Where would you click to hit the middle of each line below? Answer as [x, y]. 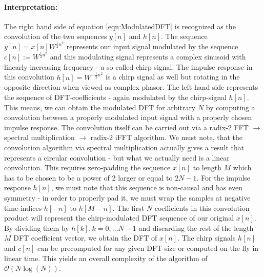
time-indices [23, 207]
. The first [128, 207]
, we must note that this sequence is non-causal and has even [147, 187]
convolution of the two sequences [56, 36]
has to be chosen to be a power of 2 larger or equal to [88, 177]
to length [207, 167]
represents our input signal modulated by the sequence [152, 46]
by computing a [230, 107]
